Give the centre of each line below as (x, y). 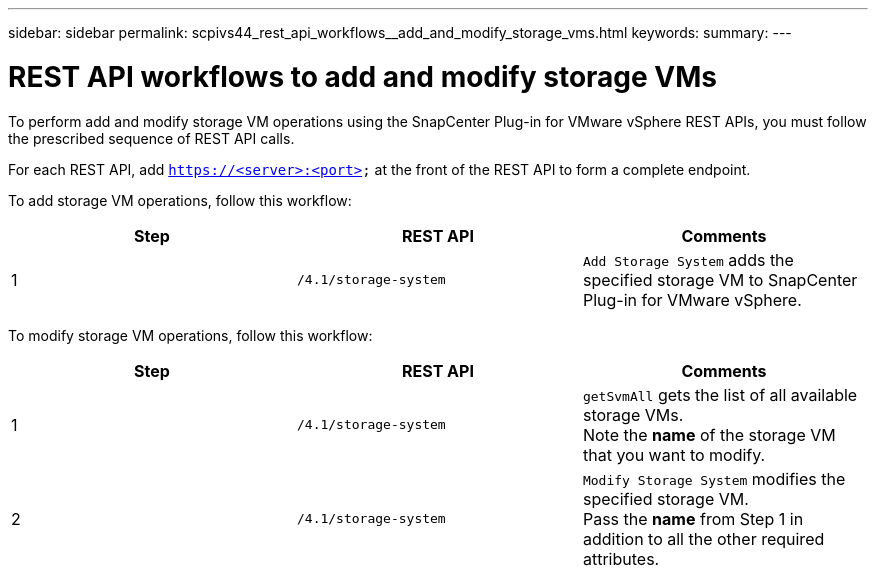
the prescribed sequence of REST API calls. (151, 138)
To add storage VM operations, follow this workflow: (180, 200)
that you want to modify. (674, 454)
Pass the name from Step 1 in (693, 518)
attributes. (621, 558)
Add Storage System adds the (688, 259)
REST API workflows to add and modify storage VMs (363, 76)
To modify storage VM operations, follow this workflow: (190, 335)
